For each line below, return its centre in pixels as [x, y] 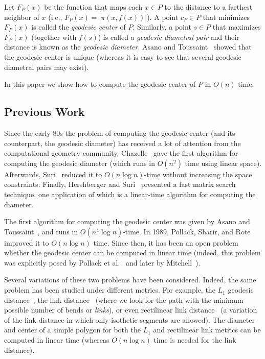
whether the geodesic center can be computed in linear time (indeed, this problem [132, 253]
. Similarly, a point [162, 27]
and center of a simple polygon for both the [72, 330]
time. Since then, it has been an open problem [166, 242]
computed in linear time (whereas [57, 340]
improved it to [27, 242]
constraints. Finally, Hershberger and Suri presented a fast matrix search [120, 184]
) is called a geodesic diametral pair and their [169, 37]
